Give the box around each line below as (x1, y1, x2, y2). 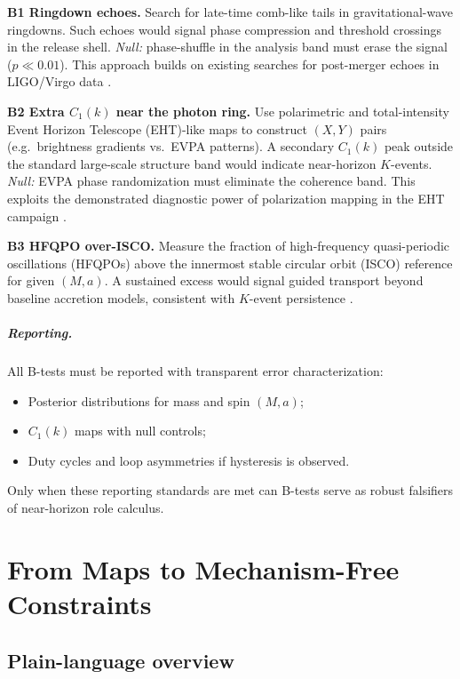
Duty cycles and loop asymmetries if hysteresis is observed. (28, 451, 350, 469)
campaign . (7, 206, 67, 225)
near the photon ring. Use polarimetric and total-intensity (115, 101, 449, 120)
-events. (391, 154, 432, 172)
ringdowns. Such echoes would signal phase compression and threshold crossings (7, 20, 441, 38)
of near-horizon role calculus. (7, 499, 164, 517)
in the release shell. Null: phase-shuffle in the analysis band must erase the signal (7, 37, 448, 56)
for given (7, 271, 55, 290)
